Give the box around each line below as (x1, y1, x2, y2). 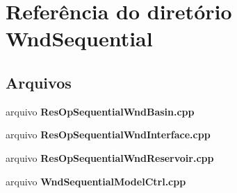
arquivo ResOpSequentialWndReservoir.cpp (6, 150, 214, 165)
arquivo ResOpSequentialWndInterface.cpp (6, 127, 211, 142)
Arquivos (6, 71, 72, 93)
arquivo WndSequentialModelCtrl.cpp (6, 174, 186, 188)
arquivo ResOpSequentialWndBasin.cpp (6, 104, 195, 118)
